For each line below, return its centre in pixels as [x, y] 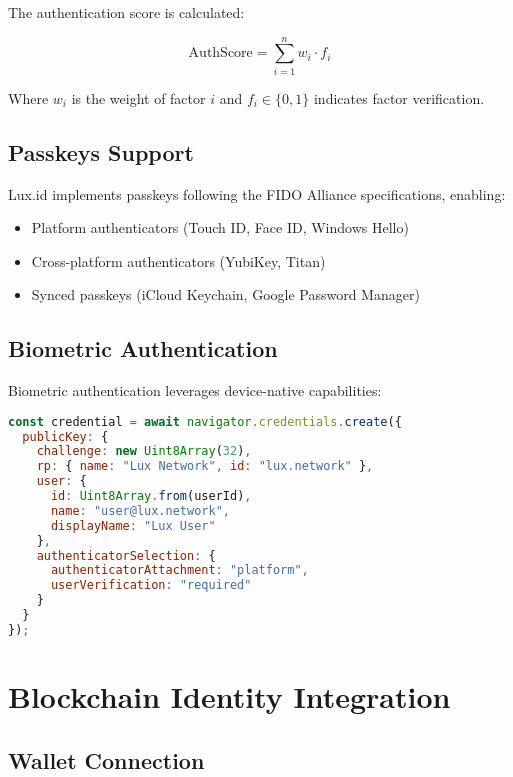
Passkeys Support [101, 151]
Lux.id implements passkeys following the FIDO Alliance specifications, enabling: [257, 193]
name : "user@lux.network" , [140, 510]
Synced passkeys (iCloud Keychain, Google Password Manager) [225, 294]
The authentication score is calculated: [126, 12]
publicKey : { [65, 436]
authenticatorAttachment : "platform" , [179, 570]
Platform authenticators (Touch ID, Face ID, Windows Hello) [220, 227]
